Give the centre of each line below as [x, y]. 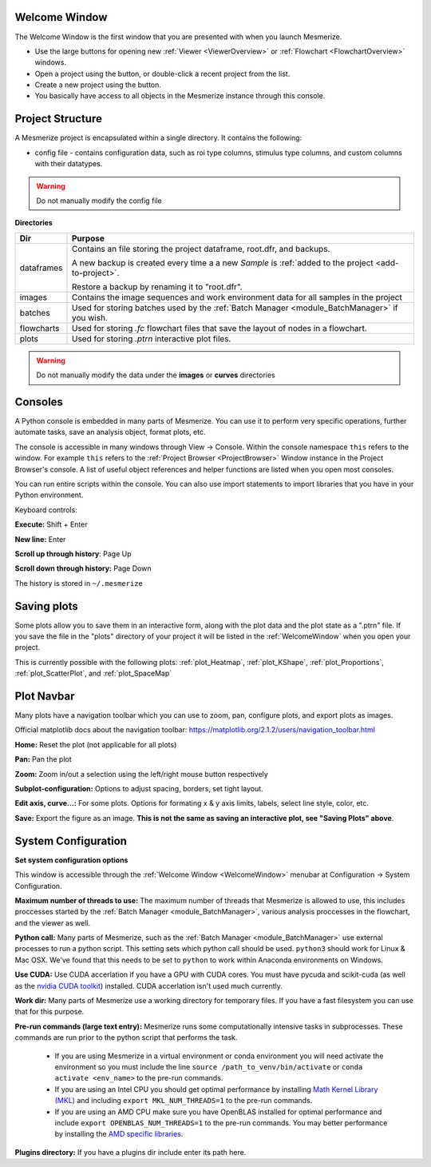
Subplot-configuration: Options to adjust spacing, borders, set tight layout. [139, 789]
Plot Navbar [45, 696]
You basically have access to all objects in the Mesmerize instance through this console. [180, 96]
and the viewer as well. [53, 922]
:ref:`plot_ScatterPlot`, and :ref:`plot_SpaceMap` [93, 673]
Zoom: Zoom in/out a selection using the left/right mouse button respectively [142, 774]
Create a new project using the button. [98, 85]
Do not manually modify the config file [99, 201]
